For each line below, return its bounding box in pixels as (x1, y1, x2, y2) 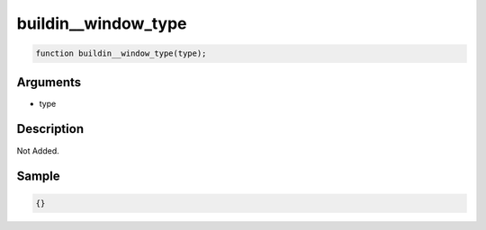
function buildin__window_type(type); (35, 49, 207, 58)
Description (16, 121, 85, 137)
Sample (16, 169, 60, 184)
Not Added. (16, 145, 60, 156)
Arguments (16, 75, 82, 90)
